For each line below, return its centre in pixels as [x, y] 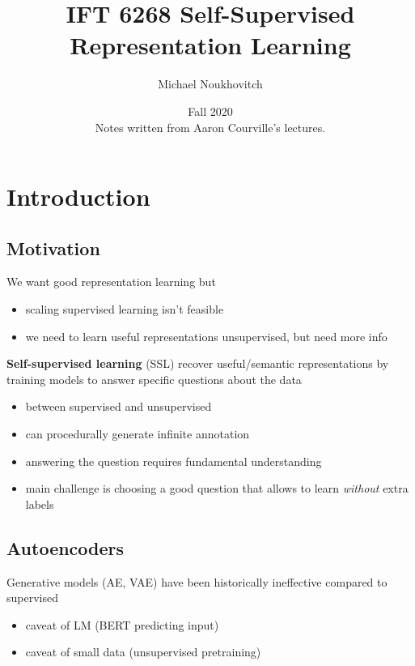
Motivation [53, 248]
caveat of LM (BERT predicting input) [122, 624]
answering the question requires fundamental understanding [174, 461]
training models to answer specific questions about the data [154, 379]
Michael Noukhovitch [210, 84]
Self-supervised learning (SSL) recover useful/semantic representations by [198, 363]
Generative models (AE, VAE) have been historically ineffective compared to [197, 581]
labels [40, 504]
